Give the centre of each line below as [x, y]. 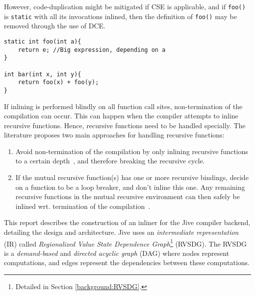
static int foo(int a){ [43, 41]
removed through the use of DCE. [55, 26]
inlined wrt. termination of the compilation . [83, 206]
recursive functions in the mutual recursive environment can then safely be [127, 196]
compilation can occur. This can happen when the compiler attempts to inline [121, 116]
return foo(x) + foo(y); [58, 82]
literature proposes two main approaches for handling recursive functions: [114, 135]
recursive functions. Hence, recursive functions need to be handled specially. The [125, 125]
